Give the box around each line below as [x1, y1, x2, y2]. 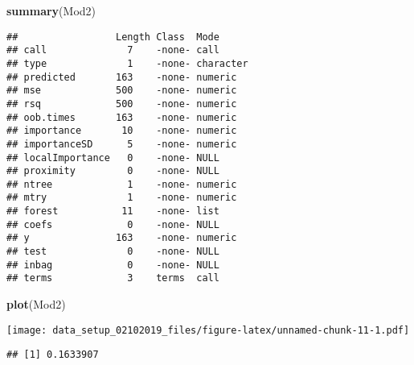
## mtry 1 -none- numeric [6, 192, 237, 204]
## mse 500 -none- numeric [6, 85, 237, 97]
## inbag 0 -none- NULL [6, 259, 219, 271]
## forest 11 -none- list [6, 205, 219, 218]
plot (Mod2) [6, 296, 66, 313]
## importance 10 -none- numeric [6, 125, 237, 137]
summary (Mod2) [6, 2, 96, 19]
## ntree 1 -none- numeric [6, 178, 237, 190]
